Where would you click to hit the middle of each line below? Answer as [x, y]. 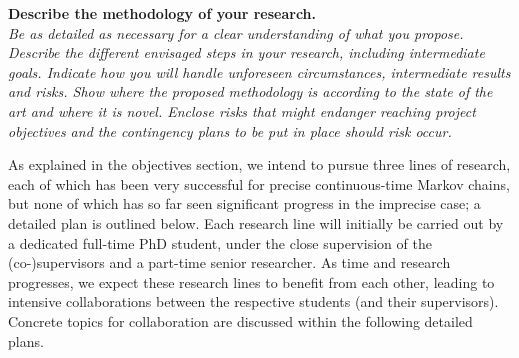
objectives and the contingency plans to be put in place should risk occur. [230, 130]
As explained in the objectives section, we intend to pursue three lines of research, [259, 164]
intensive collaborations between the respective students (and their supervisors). [253, 301]
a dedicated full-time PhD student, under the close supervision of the [220, 242]
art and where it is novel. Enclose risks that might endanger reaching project [242, 110]
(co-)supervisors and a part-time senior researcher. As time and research [229, 262]
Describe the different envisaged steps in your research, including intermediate [246, 52]
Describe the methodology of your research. [162, 13]
